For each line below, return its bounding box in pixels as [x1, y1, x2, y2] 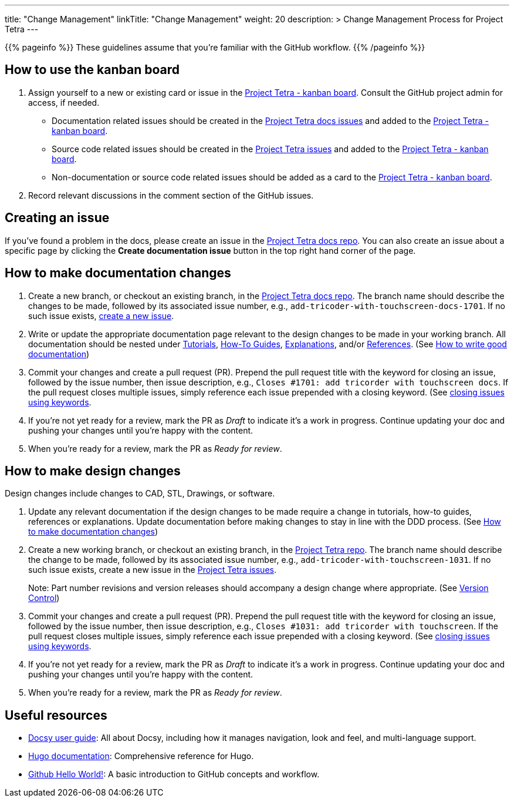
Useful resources [5, 707, 107, 723]
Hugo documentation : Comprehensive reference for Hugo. [28, 751, 254, 761]
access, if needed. [28, 97, 100, 108]
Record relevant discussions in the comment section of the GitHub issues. [28, 190, 314, 200]
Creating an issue [5, 210, 110, 226]
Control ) [28, 593, 60, 603]
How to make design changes [5, 463, 181, 478]
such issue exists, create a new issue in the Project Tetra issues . [28, 565, 276, 575]
